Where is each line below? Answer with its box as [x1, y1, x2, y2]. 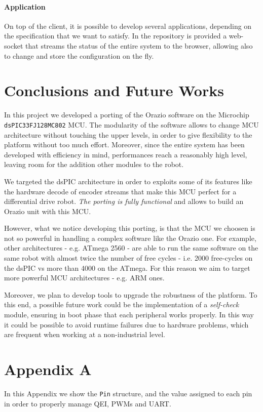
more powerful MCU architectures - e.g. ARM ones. [4, 272, 165, 283]
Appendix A [4, 359, 92, 380]
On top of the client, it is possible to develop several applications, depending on [4, 20, 252, 31]
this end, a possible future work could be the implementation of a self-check [4, 299, 239, 310]
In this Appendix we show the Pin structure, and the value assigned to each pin [4, 388, 252, 398]
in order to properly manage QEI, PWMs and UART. [4, 398, 171, 408]
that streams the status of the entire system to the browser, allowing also [25, 40, 253, 51]
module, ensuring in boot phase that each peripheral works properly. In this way [4, 309, 254, 320]
